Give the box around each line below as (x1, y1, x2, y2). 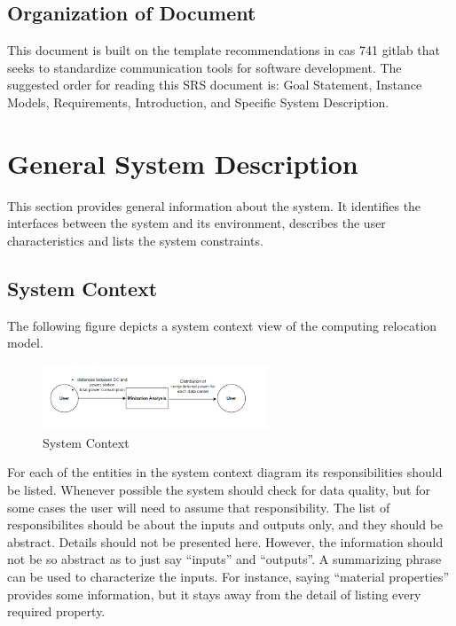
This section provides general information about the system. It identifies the (7, 196, 421, 215)
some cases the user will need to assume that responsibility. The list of (7, 497, 390, 516)
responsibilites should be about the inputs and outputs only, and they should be (7, 515, 444, 534)
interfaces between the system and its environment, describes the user (7, 214, 386, 232)
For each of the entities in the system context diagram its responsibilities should (7, 463, 443, 481)
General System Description (7, 145, 358, 181)
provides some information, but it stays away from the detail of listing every (7, 584, 421, 603)
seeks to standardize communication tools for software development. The (7, 58, 402, 76)
